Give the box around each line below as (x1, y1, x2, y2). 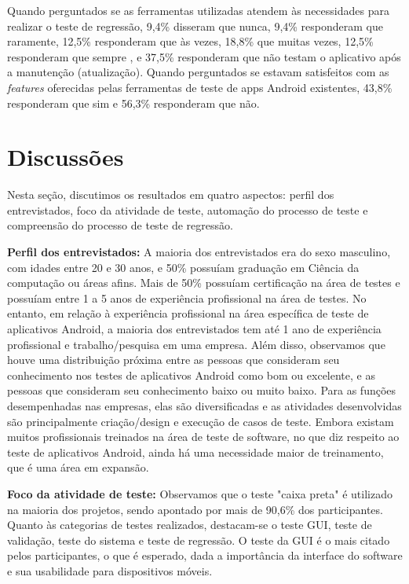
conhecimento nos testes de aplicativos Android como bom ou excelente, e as (7, 366, 375, 383)
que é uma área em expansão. (7, 459, 149, 476)
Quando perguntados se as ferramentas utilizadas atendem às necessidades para (7, 2, 389, 18)
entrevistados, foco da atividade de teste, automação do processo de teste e (7, 201, 368, 218)
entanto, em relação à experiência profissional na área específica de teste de (7, 305, 369, 321)
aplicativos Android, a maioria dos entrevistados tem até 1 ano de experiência (7, 321, 382, 337)
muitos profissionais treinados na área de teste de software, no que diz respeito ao (7, 428, 400, 445)
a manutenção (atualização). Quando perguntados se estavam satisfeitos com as (7, 64, 389, 80)
